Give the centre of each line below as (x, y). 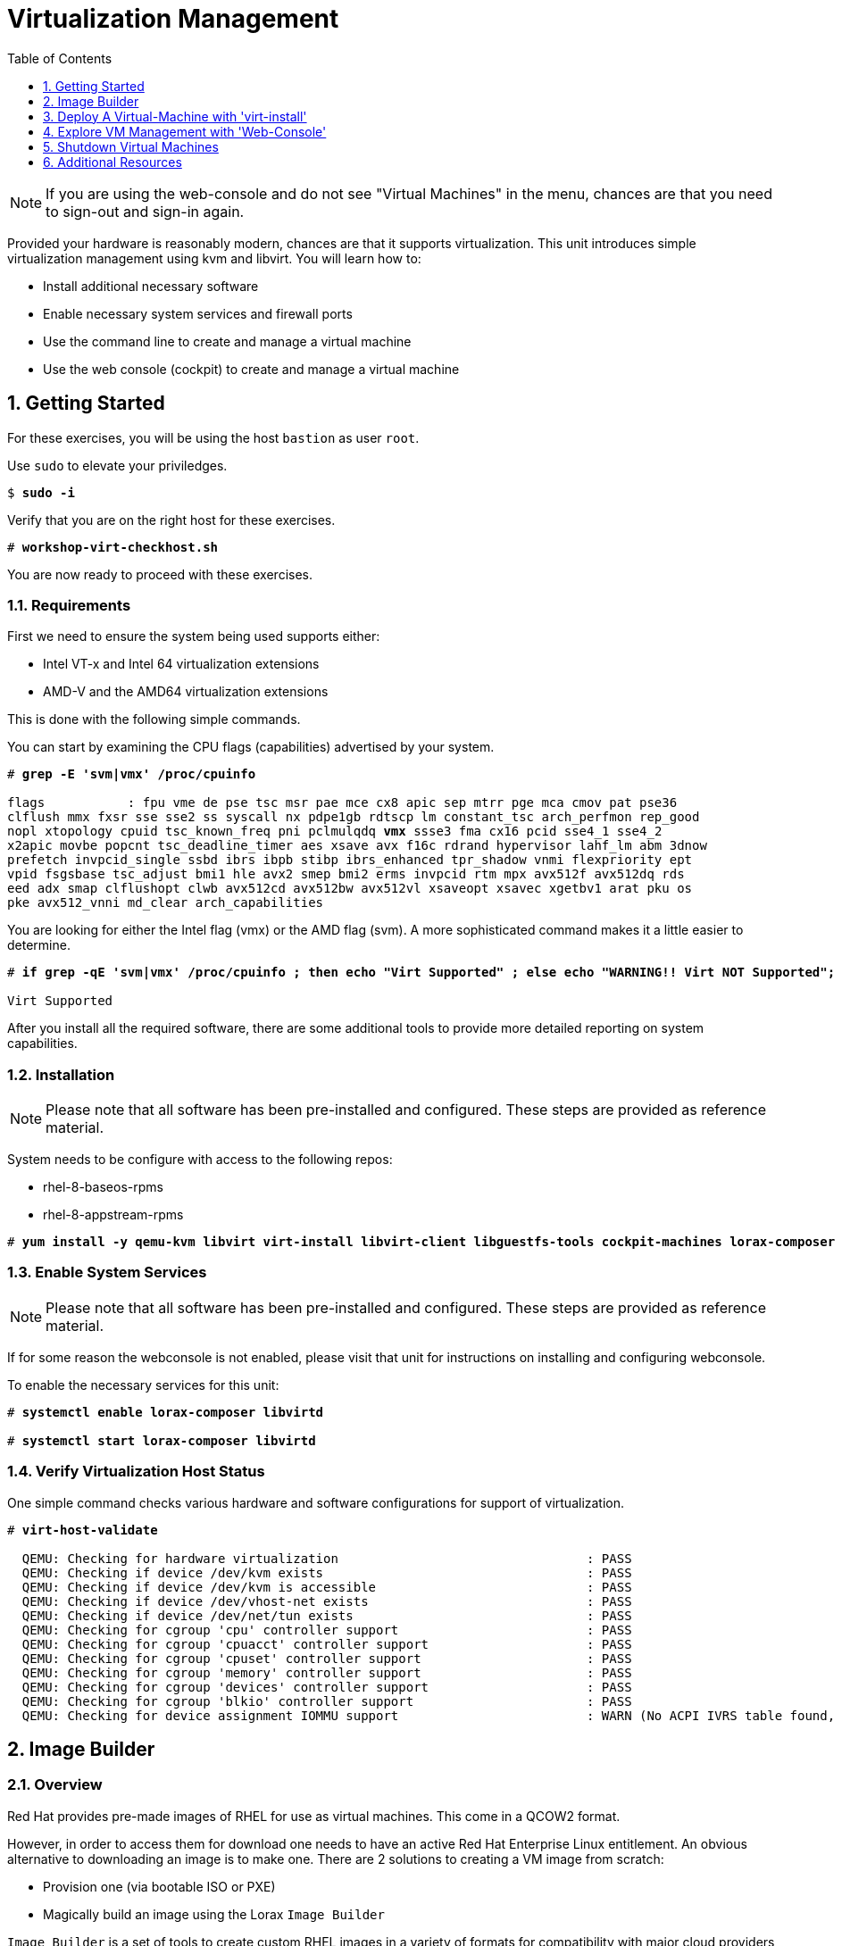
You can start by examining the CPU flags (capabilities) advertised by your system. (251, 747)
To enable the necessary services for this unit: (143, 1385)
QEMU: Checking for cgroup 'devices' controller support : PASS (327, 1687)
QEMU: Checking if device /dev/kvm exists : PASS (327, 1572)
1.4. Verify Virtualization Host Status (136, 1472)
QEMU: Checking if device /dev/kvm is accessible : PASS (327, 1587)
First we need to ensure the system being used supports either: (194, 636)
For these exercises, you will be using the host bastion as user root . (213, 437)
